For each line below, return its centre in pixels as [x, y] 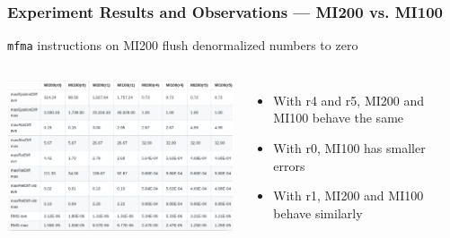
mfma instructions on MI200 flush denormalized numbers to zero [183, 45]
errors [289, 165]
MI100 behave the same [339, 118]
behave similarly [318, 212]
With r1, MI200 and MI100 [349, 195]
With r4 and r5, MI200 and [349, 100]
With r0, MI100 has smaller [349, 148]
